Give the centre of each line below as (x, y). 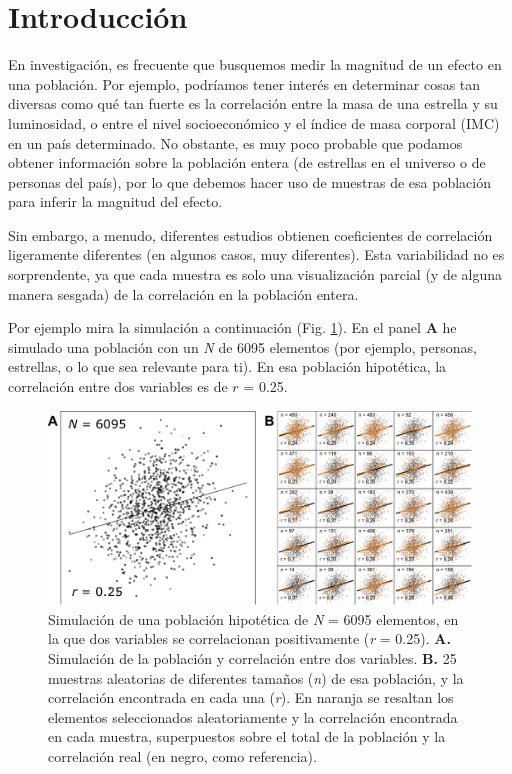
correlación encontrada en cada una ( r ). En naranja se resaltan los (251, 697)
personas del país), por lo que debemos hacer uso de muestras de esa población (249, 181)
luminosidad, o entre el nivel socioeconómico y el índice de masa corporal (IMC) (254, 122)
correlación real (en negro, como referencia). (182, 755)
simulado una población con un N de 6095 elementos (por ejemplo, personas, (242, 346)
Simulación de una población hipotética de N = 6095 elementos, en (253, 618)
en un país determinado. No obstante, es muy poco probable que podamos (235, 142)
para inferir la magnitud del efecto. (115, 201)
